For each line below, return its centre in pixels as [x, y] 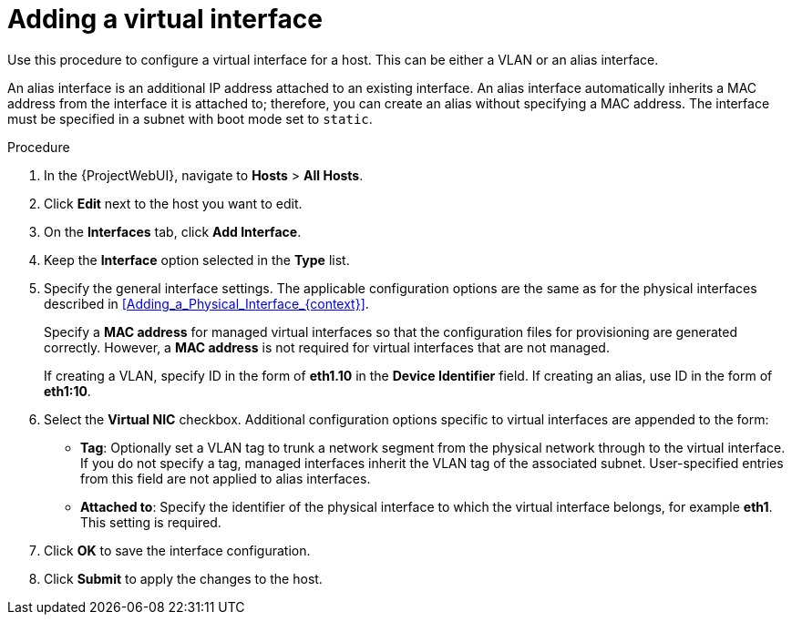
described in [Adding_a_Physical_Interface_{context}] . [206, 303]
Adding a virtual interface [165, 19]
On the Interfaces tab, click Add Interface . [173, 231]
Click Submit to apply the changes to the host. [183, 578]
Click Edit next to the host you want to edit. [173, 203]
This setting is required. [151, 522]
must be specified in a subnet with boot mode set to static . [190, 118]
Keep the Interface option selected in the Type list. [197, 260]
